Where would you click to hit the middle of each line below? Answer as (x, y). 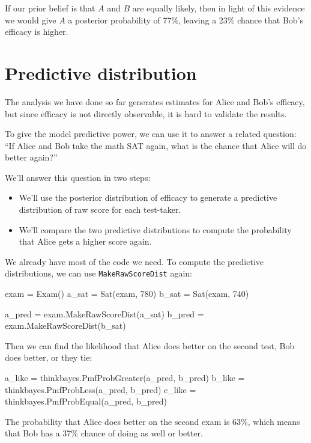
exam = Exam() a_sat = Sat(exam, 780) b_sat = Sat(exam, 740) (127, 294)
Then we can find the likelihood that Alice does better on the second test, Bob (150, 345)
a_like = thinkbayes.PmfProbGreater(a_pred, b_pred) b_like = (125, 378)
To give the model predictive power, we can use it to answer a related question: (151, 134)
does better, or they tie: (49, 357)
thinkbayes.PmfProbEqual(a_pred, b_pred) (86, 401)
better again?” (31, 157)
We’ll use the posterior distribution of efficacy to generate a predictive (148, 197)
